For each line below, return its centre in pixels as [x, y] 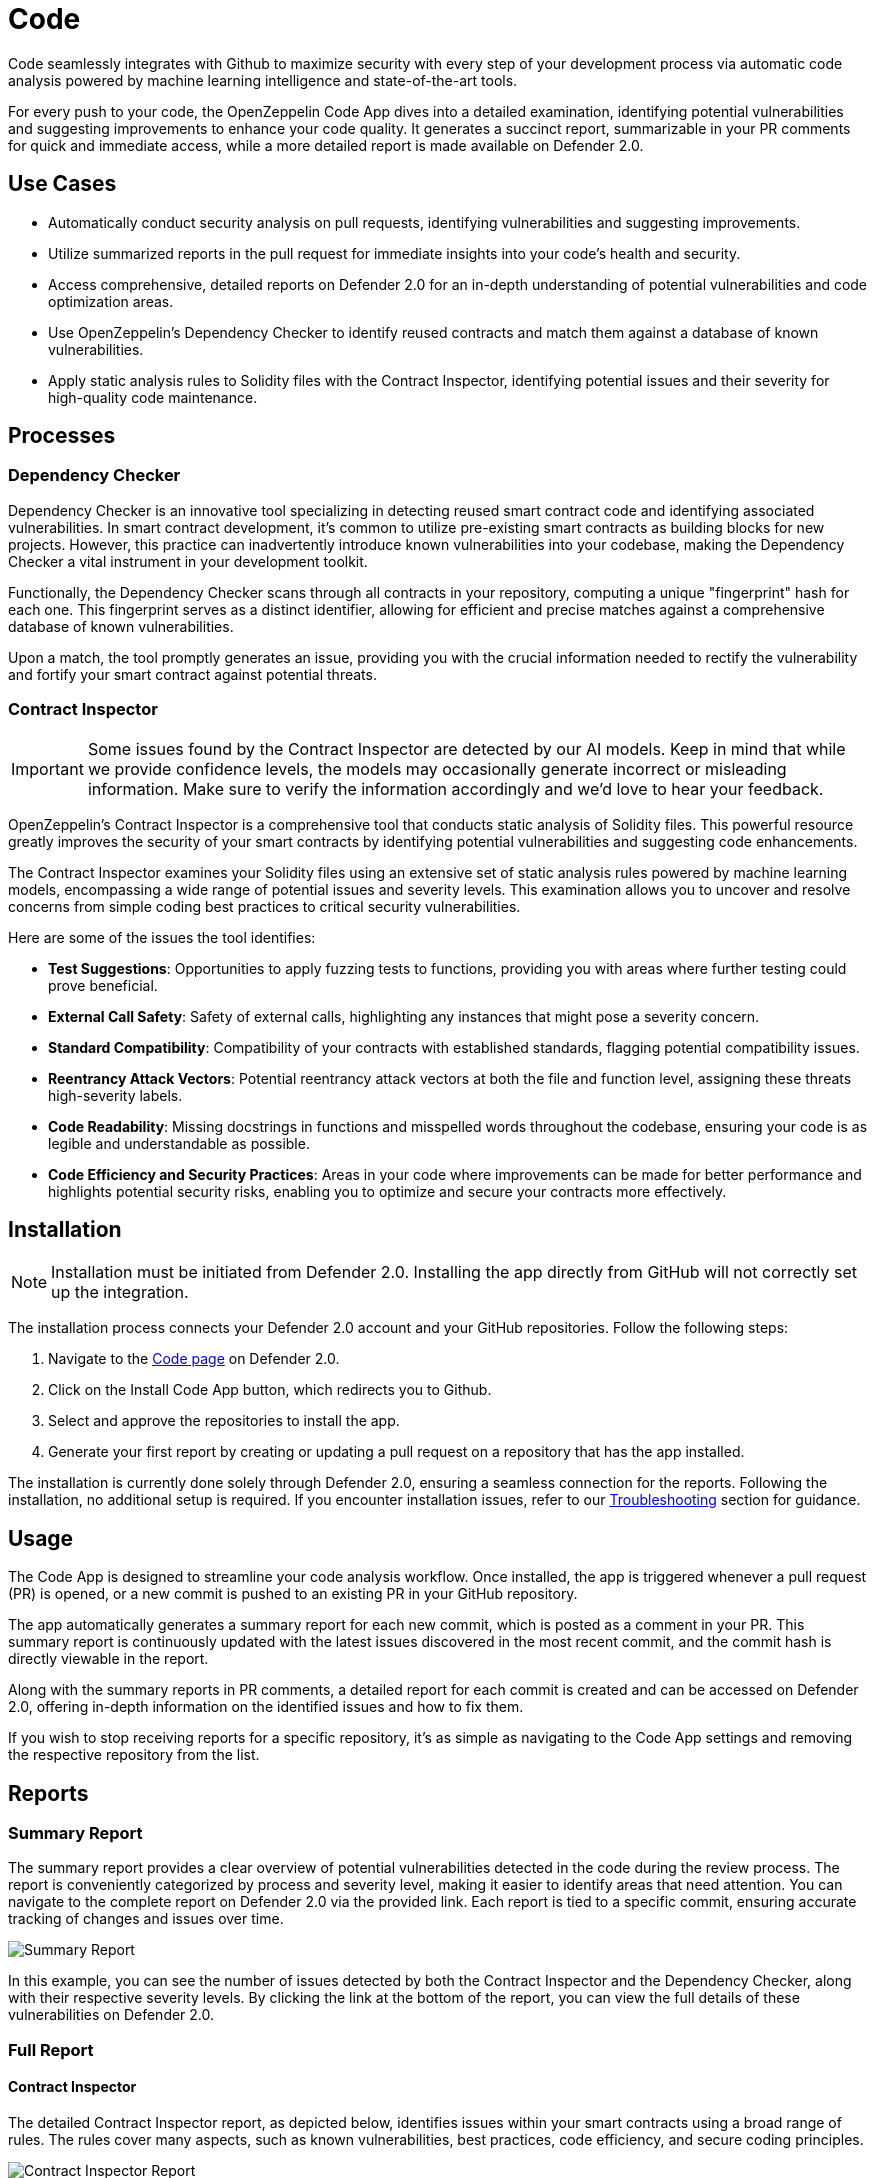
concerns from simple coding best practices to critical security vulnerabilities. [264, 906]
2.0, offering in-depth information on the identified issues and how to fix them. [266, 1707]
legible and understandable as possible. [179, 1143]
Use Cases [62, 184]
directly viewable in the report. [108, 1659]
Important [47, 768]
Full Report [51, 2049]
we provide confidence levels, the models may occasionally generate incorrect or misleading [437, 768]
